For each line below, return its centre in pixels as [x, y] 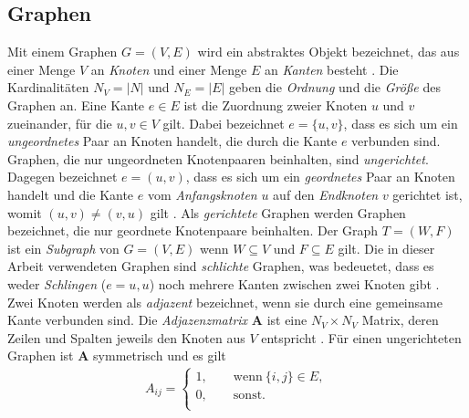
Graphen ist [41, 355]
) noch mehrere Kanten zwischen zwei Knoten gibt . [294, 283]
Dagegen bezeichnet [63, 177]
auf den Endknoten [326, 194]
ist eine [287, 320]
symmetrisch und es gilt [160, 355]
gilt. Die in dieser [386, 248]
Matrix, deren [400, 320]
